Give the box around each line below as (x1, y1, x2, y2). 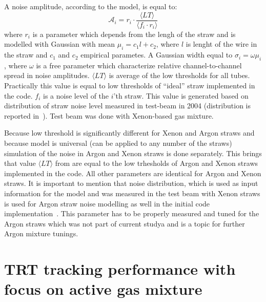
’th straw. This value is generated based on (113, 90, 249, 101)
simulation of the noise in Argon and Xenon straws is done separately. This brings (4, 147, 262, 158)
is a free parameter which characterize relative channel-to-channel (36, 60, 242, 70)
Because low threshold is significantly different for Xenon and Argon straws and (4, 127, 255, 138)
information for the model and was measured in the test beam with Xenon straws (4, 187, 260, 198)
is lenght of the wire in (186, 39, 257, 49)
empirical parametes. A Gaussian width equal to (80, 49, 233, 60)
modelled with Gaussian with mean (4, 39, 115, 49)
